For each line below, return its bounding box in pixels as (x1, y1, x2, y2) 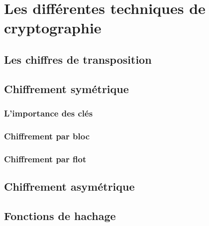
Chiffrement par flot (4, 152, 87, 165)
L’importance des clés (4, 107, 93, 119)
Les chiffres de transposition (4, 51, 152, 67)
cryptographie (4, 17, 102, 38)
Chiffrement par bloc (4, 129, 90, 142)
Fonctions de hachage (4, 208, 116, 223)
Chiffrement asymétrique (4, 179, 135, 194)
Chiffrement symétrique (4, 81, 129, 96)
